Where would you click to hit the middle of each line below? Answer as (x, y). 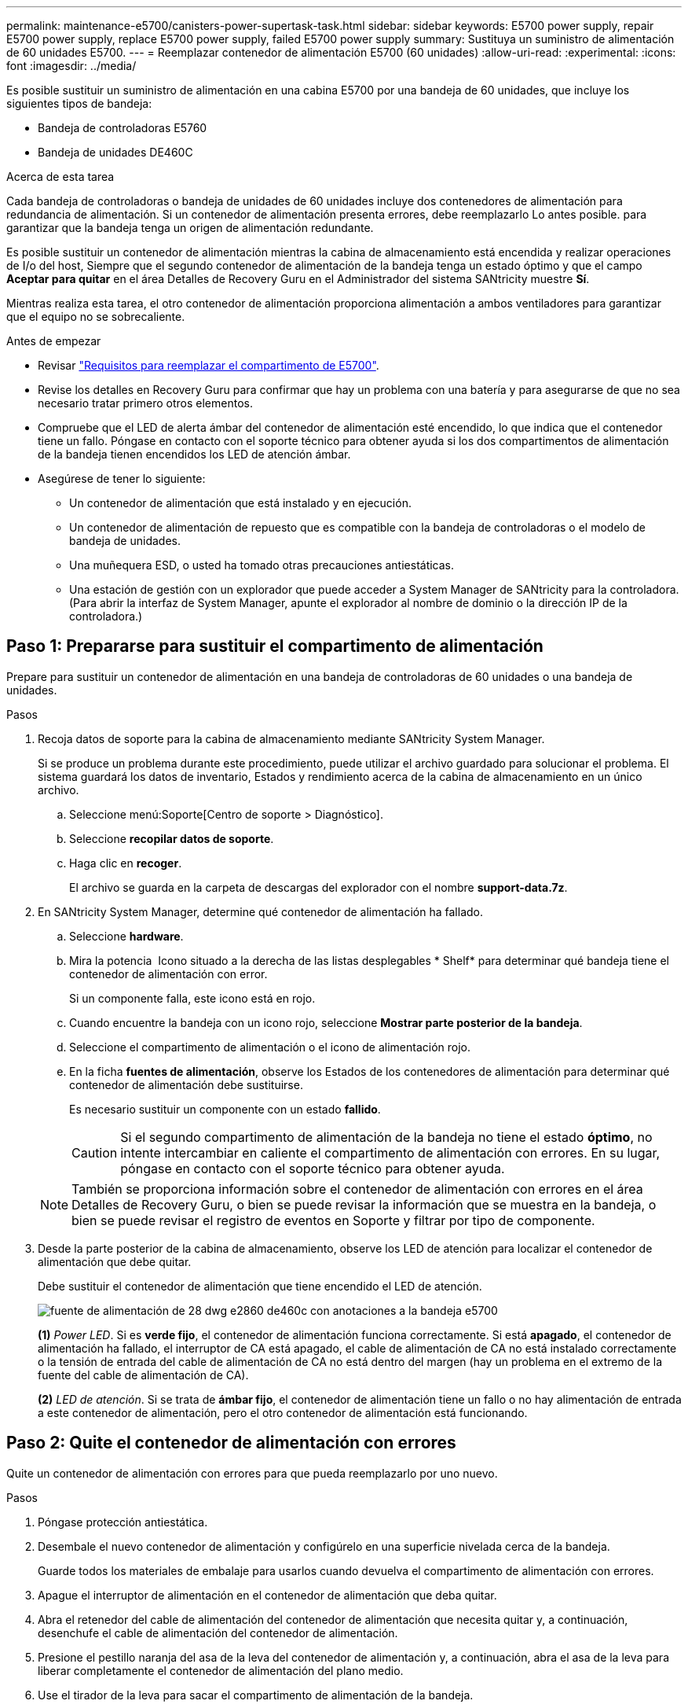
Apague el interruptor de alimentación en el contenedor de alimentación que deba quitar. (267, 1595)
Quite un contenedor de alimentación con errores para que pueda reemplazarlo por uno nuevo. (252, 1473)
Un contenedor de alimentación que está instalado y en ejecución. (240, 503)
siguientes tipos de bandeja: (79, 103)
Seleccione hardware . (126, 936)
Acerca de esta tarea (60, 177)
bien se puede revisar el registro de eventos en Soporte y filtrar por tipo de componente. (333, 1220)
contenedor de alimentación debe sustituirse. (186, 1084)
